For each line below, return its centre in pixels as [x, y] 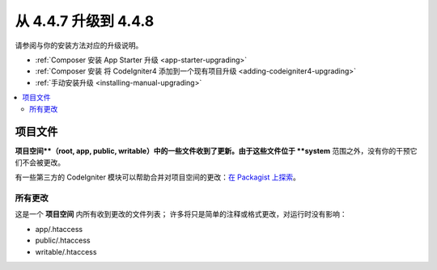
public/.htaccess [63, 240]
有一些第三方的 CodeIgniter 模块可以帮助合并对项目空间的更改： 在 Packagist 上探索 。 [158, 177]
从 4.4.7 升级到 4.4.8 [85, 21]
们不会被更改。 [40, 162]
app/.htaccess [59, 229]
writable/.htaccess [66, 251]
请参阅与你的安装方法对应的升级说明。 [79, 45]
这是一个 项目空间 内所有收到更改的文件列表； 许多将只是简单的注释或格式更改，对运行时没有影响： [181, 214]
